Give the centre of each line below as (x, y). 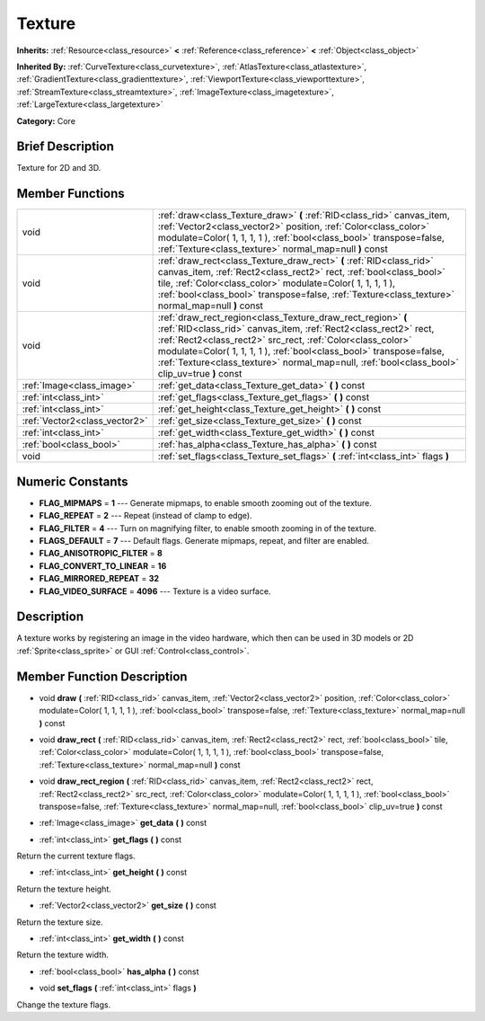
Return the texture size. (60, 922)
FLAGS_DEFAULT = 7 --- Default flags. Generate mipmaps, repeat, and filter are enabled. (204, 541)
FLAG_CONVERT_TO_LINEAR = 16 (103, 565)
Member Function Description (102, 676)
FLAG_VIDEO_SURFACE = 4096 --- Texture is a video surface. (155, 591)
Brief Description (65, 147)
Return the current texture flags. (76, 856)
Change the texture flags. (64, 1004)
